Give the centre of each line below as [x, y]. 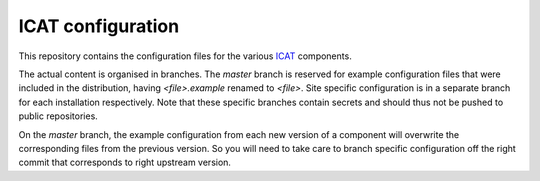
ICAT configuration [99, 26]
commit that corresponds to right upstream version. [125, 162]
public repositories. [58, 116]
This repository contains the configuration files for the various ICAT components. [185, 56]
